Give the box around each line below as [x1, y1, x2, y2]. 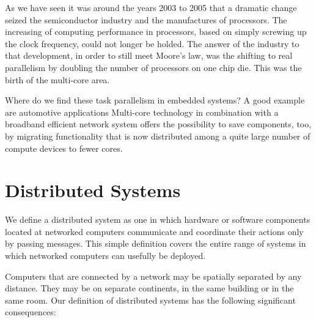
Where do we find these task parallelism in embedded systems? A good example [5, 94, 305, 107]
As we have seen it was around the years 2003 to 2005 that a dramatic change [5, 1, 297, 13]
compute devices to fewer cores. [5, 141, 123, 154]
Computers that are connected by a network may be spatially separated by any [5, 269, 302, 282]
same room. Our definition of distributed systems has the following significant [5, 293, 296, 306]
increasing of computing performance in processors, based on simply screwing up [5, 25, 307, 38]
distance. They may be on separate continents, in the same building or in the [5, 282, 294, 294]
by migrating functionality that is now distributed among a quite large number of [5, 129, 310, 142]
